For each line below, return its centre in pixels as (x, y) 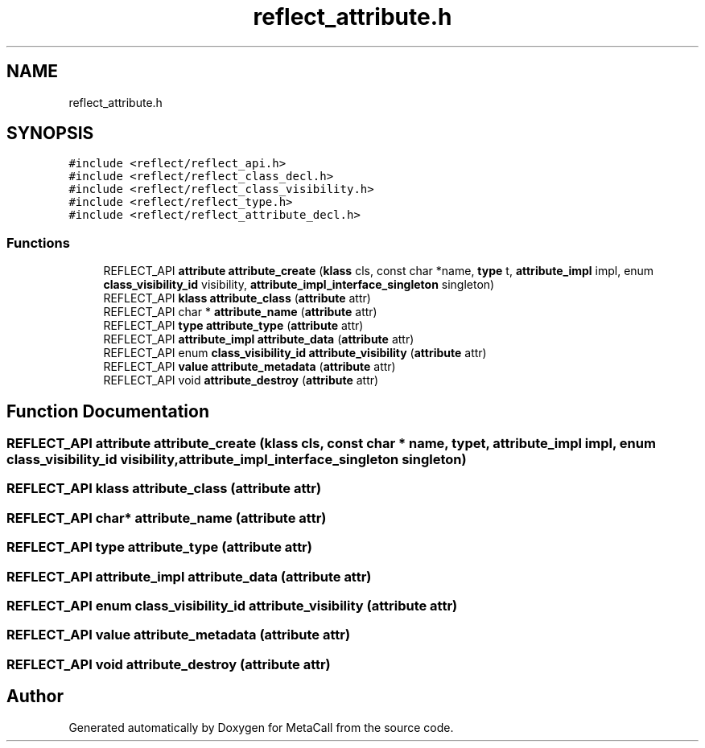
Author (35, 697)
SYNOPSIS (50, 134)
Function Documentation (108, 411)
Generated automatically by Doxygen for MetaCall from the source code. (261, 727)
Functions (38, 242)
